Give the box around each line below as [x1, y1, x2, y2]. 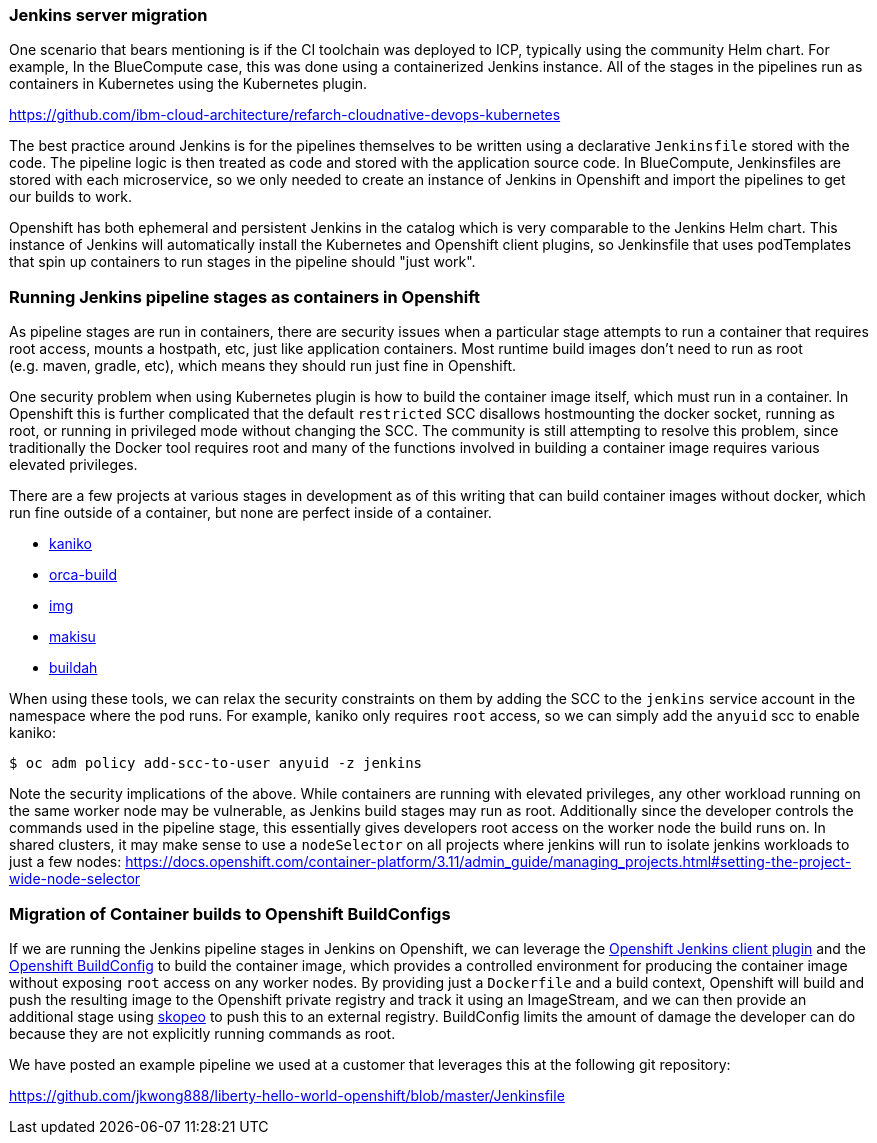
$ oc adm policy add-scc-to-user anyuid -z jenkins [9, 755, 423, 772]
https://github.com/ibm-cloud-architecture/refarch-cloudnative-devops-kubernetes [9, 106, 561, 124]
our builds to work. [9, 188, 132, 206]
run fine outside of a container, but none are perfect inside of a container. [9, 504, 492, 522]
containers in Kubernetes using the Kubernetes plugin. [9, 75, 368, 93]
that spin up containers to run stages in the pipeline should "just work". [9, 253, 476, 271]
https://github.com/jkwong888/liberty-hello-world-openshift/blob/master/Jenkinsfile [9, 1086, 565, 1104]
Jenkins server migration [9, 5, 208, 25]
